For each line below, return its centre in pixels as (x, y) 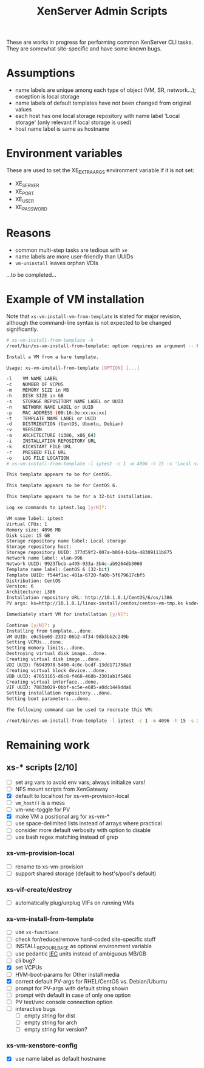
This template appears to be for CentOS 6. (62, 486)
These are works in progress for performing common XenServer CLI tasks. (100, 42)
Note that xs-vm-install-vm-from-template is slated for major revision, (94, 316)
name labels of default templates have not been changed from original (103, 103)
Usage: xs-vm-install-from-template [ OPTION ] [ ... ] (73, 368)
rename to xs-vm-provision (49, 866)
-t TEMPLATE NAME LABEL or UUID (51, 418)
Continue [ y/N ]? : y (31, 625)
